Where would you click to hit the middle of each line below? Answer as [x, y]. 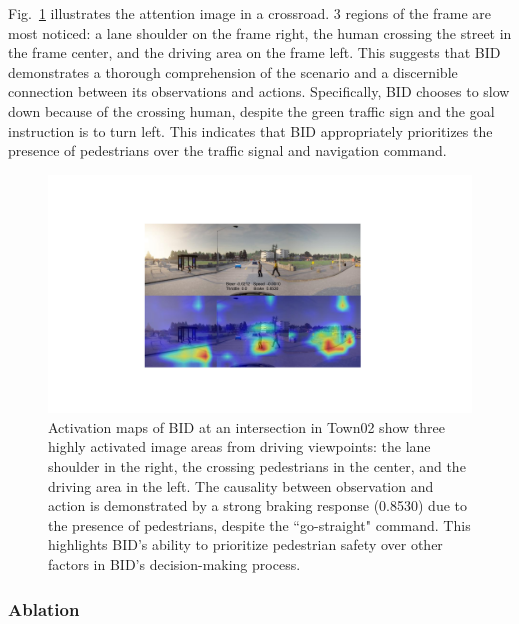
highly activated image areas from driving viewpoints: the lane [239, 446]
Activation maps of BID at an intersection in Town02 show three [246, 426]
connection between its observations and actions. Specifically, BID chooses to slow [259, 91]
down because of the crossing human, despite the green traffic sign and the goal [251, 110]
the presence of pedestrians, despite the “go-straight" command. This [259, 524]
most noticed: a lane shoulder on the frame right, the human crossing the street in [260, 32]
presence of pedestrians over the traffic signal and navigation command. [227, 150]
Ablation [44, 608]
